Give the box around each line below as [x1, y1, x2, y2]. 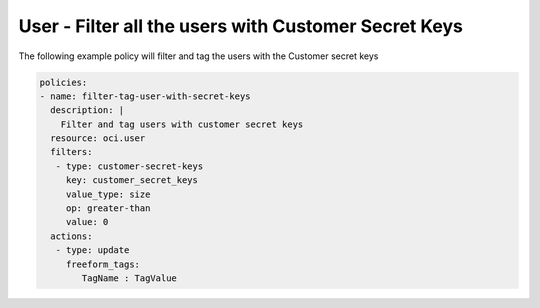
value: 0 [65, 216, 109, 228]
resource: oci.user [50, 133, 146, 144]
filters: [50, 146, 93, 158]
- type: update [55, 245, 130, 256]
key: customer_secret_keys [65, 175, 199, 186]
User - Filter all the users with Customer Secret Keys [18, 15, 464, 37]
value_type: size [65, 188, 151, 200]
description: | [50, 105, 125, 116]
